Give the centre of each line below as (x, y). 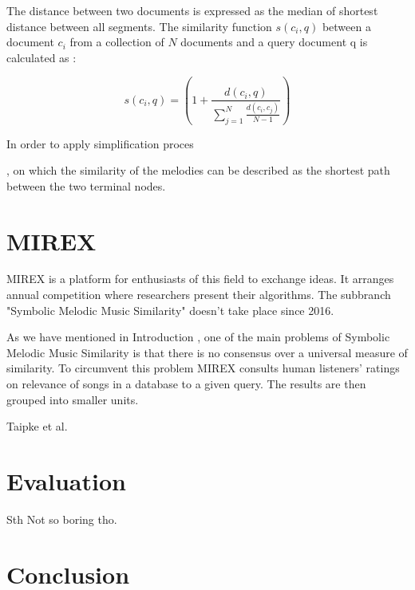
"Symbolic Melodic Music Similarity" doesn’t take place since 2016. (170, 310)
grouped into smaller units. (73, 399)
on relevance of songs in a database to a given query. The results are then (186, 383)
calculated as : (41, 57)
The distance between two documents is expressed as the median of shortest (192, 10)
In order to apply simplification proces (100, 143)
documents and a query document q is (274, 42)
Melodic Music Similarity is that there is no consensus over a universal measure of (207, 352)
